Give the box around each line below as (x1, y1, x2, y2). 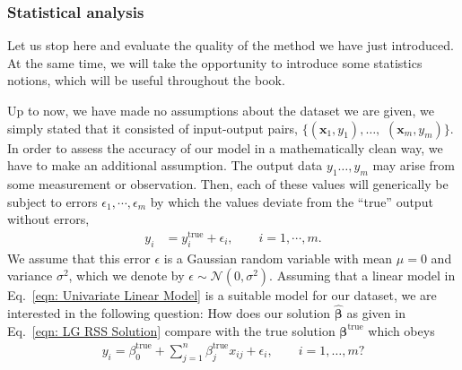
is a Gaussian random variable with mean (163, 248, 393, 267)
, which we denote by (68, 266, 185, 285)
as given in (346, 304, 405, 323)
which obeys (368, 321, 435, 340)
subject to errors (7, 192, 98, 211)
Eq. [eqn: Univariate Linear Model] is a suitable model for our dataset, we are (7, 286, 437, 305)
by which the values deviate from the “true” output (150, 192, 433, 211)
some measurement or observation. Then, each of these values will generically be (7, 174, 449, 193)
